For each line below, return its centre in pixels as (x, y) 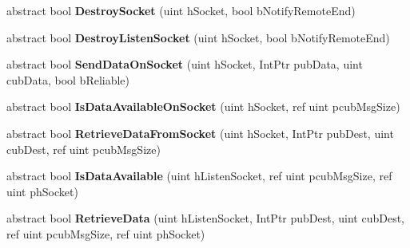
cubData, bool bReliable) (68, 79)
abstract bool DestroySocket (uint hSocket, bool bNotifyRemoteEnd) (181, 10)
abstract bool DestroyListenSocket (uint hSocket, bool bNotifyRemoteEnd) (198, 37)
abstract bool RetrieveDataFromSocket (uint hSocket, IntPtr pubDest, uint (200, 133)
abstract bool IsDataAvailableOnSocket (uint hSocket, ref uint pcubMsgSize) (203, 106)
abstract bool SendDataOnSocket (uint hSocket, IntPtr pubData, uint (185, 64)
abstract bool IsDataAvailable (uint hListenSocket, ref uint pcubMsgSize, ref (199, 176)
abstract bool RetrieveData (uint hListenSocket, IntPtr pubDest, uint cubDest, (205, 218)
